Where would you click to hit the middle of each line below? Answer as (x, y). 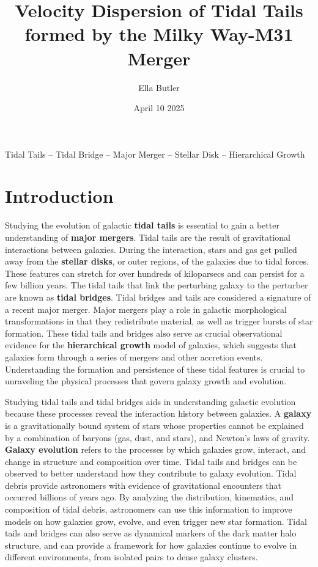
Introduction (59, 196)
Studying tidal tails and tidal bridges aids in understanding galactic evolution (150, 401)
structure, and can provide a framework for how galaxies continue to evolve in (151, 545)
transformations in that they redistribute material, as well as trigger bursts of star (159, 321)
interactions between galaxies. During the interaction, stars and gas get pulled (151, 249)
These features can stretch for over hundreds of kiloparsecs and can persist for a (155, 273)
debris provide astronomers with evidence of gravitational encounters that (143, 485)
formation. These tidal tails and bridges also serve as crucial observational (144, 333)
